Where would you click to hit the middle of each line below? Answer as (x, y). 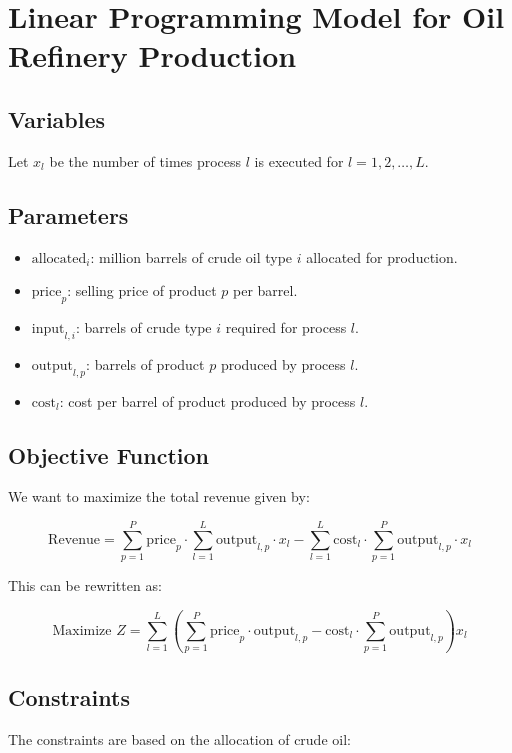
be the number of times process (145, 160)
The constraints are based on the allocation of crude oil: (179, 738)
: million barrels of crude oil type (191, 256)
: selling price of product (142, 290)
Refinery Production (152, 55)
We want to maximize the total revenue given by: (159, 496)
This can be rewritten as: (85, 585)
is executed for (299, 160)
